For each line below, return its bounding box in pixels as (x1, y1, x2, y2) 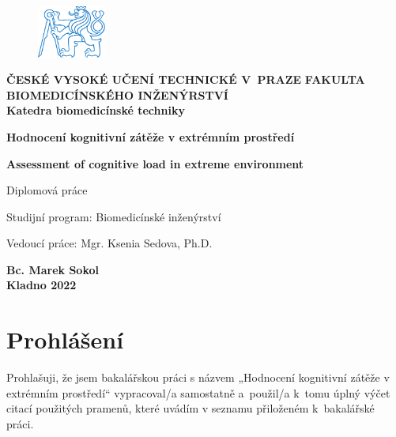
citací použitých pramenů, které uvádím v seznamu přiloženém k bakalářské (6, 400, 375, 416)
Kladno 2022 (6, 277, 77, 293)
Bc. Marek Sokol (6, 261, 99, 277)
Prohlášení (6, 323, 124, 356)
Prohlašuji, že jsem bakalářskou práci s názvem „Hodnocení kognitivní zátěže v (6, 369, 390, 386)
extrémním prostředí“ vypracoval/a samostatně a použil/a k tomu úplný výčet (6, 384, 390, 401)
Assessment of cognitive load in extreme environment (6, 155, 304, 171)
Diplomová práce (6, 182, 88, 198)
